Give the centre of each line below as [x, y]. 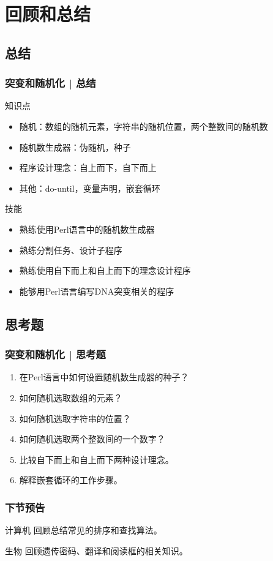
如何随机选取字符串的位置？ [75, 418]
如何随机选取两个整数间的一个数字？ [92, 439]
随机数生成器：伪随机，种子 [75, 147]
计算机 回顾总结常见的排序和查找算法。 [84, 530]
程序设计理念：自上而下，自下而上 [88, 168]
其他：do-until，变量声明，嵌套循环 [90, 188]
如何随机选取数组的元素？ [71, 397]
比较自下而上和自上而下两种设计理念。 [96, 459]
